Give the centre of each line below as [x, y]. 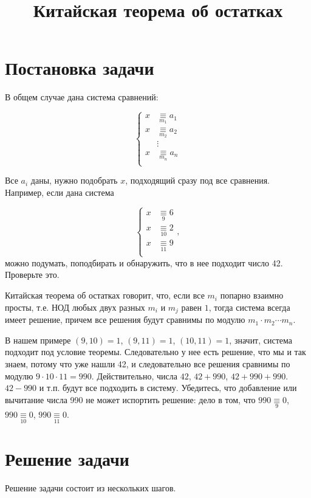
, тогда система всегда [249, 307]
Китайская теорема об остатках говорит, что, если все [105, 295]
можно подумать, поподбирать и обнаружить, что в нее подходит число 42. [144, 262]
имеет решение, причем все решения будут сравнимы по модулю [125, 320]
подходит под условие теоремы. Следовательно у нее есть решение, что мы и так [155, 352]
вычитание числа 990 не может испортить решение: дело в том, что [130, 399]
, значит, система [261, 340]
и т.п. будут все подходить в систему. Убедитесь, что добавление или [168, 388]
